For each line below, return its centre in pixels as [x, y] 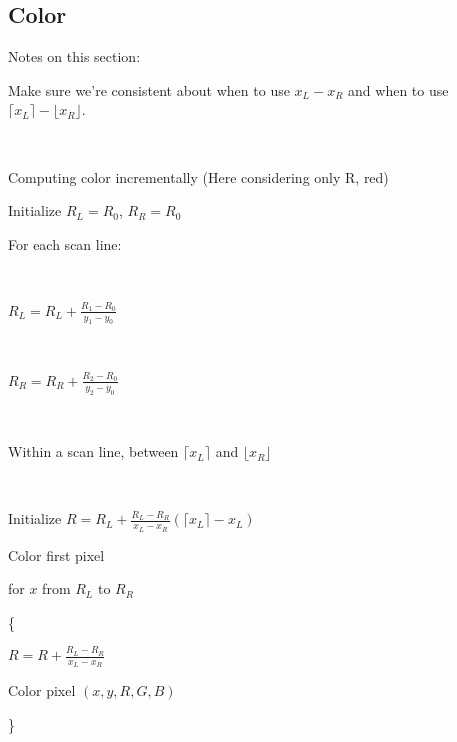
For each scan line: [65, 243]
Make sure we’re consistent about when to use [149, 89]
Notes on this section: [74, 56]
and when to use [398, 89]
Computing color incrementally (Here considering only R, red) [198, 176]
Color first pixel [56, 554]
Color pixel [42, 690]
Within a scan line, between [93, 451]
